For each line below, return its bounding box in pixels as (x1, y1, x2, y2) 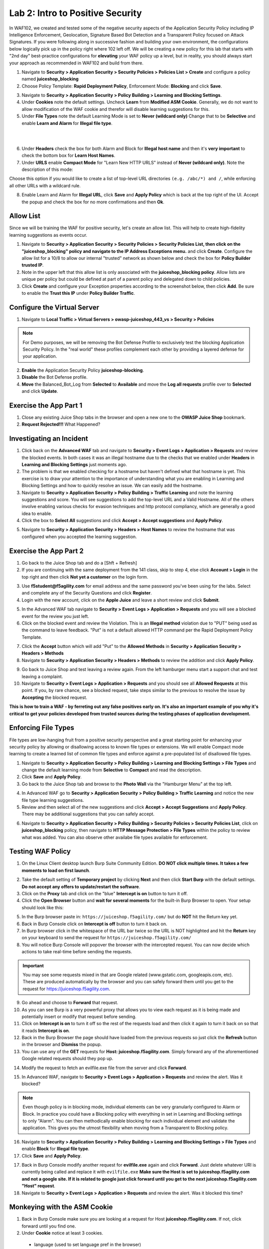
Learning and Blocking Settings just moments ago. (21, 461, 127, 467)
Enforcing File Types (9, 723, 75, 732)
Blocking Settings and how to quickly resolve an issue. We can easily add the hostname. (21, 483, 203, 489)
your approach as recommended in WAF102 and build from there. (9, 60, 144, 66)
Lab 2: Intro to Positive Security (9, 7, 142, 18)
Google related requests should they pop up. (21, 1056, 114, 1062)
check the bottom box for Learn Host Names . (21, 152, 116, 158)
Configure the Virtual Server (9, 303, 100, 312)
